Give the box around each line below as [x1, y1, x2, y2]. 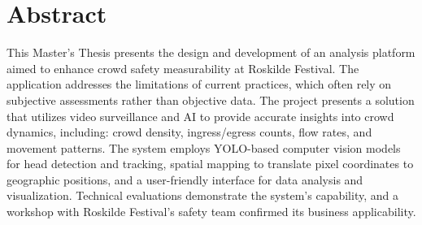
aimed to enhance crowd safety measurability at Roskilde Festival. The [7, 59, 359, 76]
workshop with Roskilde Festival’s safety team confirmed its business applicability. [7, 203, 416, 220]
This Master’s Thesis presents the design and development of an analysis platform [7, 44, 415, 61]
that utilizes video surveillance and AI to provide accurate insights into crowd [7, 107, 394, 124]
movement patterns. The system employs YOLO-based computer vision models [7, 139, 401, 156]
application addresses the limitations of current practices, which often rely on [7, 76, 392, 93]
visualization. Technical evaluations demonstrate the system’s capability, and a [7, 187, 398, 204]
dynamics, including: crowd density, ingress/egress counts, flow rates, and [7, 123, 372, 141]
